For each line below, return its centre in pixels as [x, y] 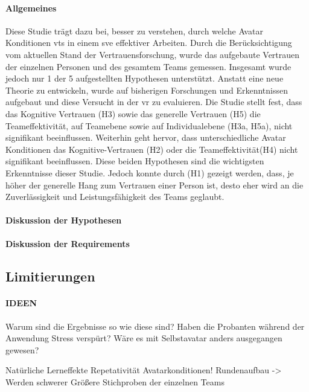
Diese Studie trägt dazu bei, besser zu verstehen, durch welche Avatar [134, 31]
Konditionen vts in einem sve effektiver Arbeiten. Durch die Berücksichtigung [149, 43]
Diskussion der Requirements [68, 244]
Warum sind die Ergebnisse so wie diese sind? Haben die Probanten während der [155, 326]
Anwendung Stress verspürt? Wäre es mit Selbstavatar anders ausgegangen [144, 338]
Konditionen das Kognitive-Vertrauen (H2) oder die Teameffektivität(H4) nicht [152, 149]
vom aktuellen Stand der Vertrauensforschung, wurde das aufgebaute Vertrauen [153, 54]
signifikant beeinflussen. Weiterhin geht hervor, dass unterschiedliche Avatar [146, 137]
